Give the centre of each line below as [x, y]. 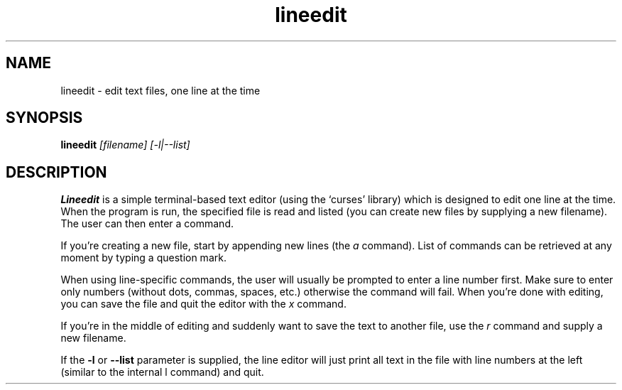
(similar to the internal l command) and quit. [162, 372]
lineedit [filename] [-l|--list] [125, 145]
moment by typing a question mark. [143, 258]
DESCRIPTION [56, 172]
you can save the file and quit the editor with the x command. [203, 304]
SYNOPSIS [44, 118]
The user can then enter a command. [147, 224]
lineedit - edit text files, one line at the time [160, 90]
